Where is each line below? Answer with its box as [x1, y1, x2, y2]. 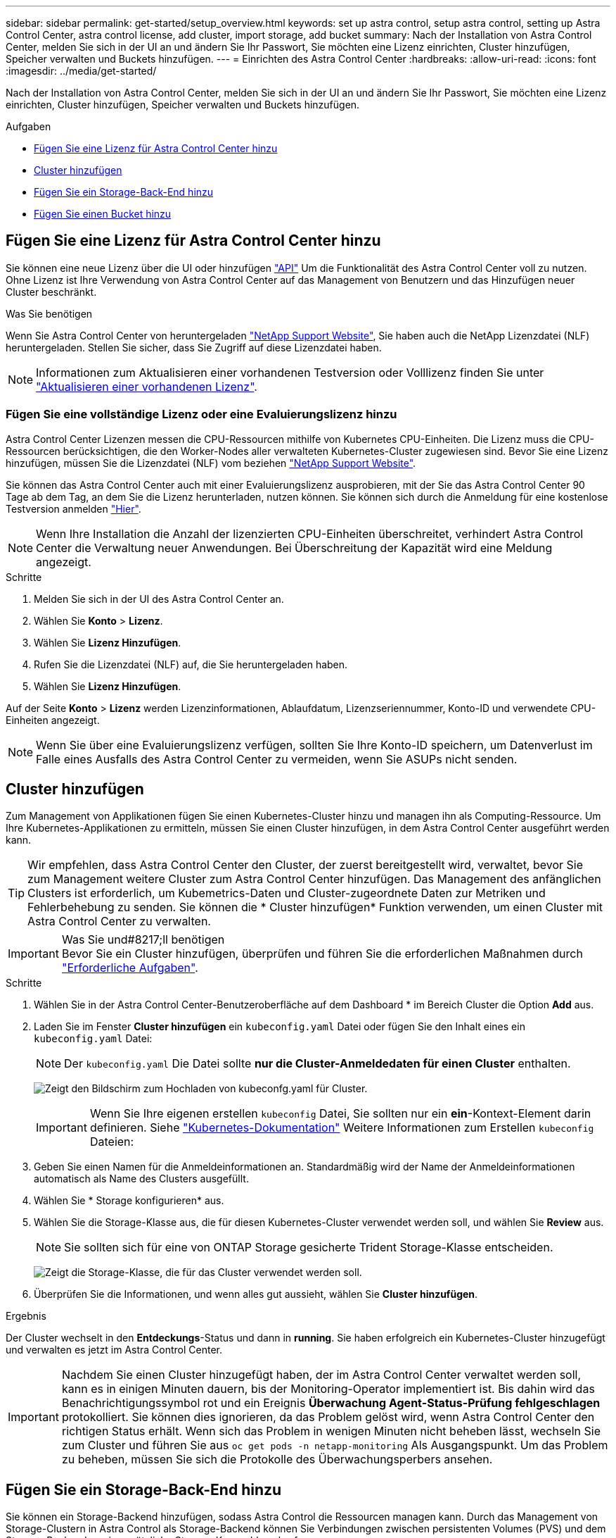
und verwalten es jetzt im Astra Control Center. [6, 1344, 223, 1356]
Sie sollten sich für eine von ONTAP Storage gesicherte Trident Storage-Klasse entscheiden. [64, 1240, 553, 1255]
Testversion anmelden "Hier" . [6, 502, 141, 515]
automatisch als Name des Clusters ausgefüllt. [34, 1173, 249, 1185]
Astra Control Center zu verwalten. [27, 914, 211, 929]
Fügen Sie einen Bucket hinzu [34, 208, 172, 220]
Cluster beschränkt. [6, 285, 97, 298]
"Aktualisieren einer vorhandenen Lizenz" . [36, 379, 257, 394]
